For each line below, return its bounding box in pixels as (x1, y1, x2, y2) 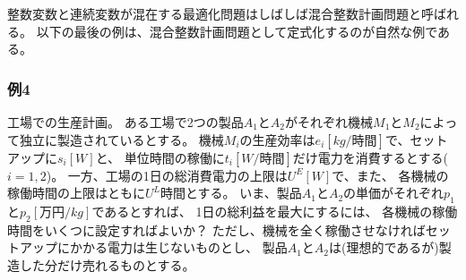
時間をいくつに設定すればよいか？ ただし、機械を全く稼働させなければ (7, 220, 426, 239)
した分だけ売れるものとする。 (19, 255, 195, 274)
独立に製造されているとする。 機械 (19, 130, 224, 148)
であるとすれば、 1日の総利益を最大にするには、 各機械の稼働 (91, 201, 458, 220)
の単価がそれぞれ (343, 183, 444, 202)
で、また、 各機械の (332, 165, 449, 184)
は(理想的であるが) (329, 238, 439, 257)
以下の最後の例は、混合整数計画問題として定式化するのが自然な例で (36, 21, 438, 40)
